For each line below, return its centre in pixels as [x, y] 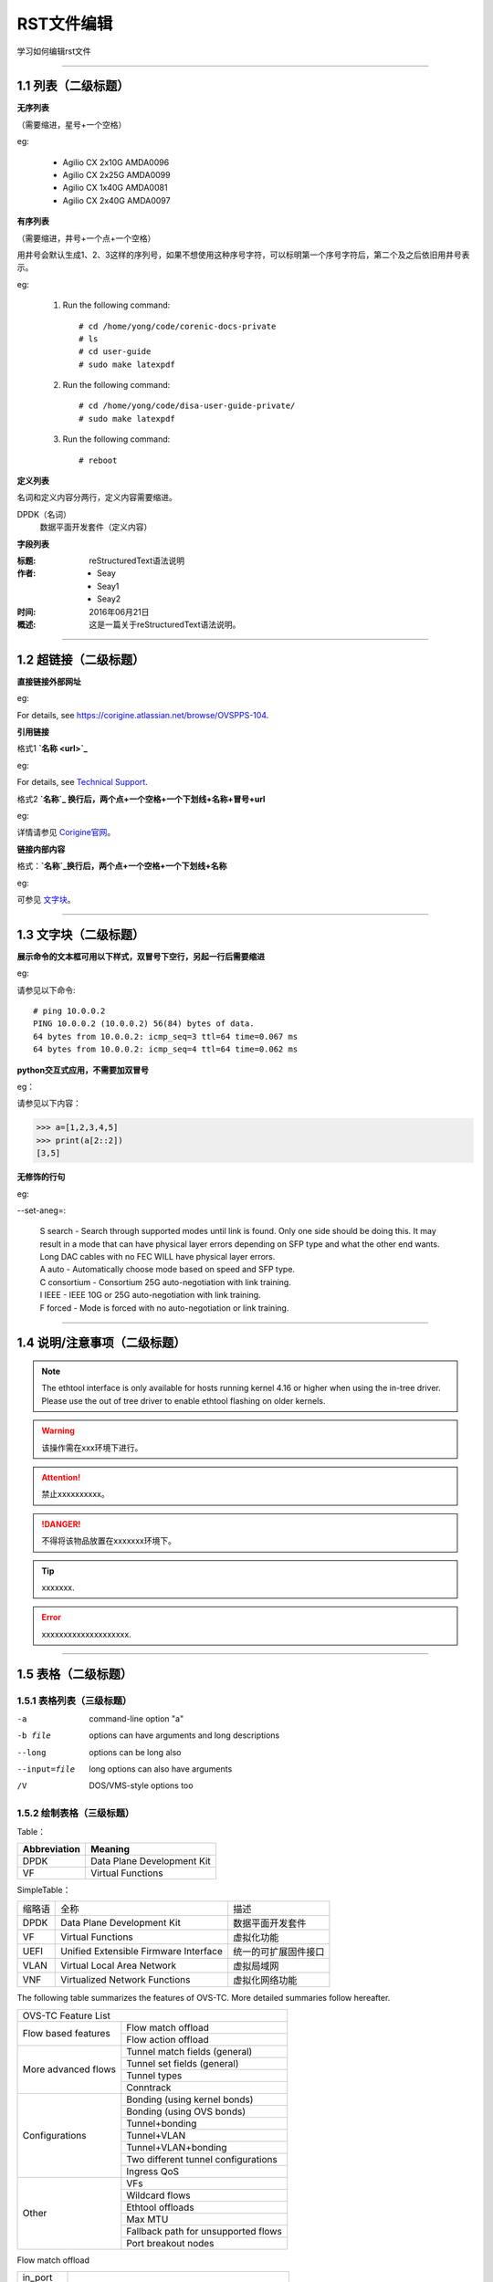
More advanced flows [69, 2069]
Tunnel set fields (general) [183, 2063]
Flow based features [67, 2034]
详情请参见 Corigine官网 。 [66, 832]
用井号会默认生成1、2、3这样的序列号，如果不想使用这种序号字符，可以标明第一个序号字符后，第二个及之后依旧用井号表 [243, 255]
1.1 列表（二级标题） [73, 86]
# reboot [98, 460]
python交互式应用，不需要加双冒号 [83, 1070]
